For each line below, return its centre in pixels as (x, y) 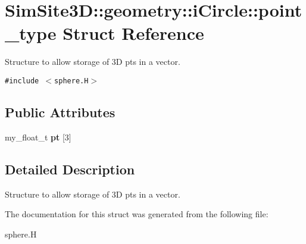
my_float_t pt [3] (38, 137)
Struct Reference (133, 33)
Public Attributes (60, 112)
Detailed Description (70, 169)
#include (22, 81)
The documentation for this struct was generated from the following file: (137, 214)
